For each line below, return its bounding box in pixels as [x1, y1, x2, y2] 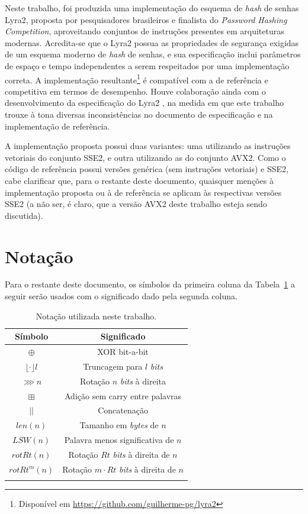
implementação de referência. [5, 119, 110, 132]
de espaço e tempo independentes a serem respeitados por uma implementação [5, 59, 290, 72]
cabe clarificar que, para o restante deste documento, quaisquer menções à [5, 174, 274, 186]
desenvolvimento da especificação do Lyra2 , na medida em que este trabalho [5, 96, 284, 109]
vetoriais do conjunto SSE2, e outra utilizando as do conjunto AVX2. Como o [5, 151, 286, 163]
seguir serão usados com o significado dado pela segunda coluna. [5, 290, 238, 302]
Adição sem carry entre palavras [65, 389, 182, 402]
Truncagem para [83, 360, 143, 372]
